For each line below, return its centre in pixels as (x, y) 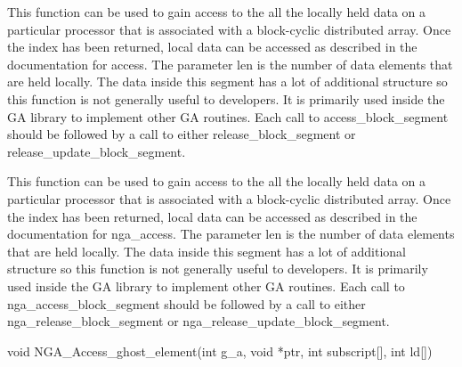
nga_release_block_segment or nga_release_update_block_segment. (199, 321)
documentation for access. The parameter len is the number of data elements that (230, 64)
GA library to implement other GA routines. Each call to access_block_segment (228, 116)
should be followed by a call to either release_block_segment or (182, 134)
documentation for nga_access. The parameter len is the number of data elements (231, 234)
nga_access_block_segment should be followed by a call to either (186, 303)
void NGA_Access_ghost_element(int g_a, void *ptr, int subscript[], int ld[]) (220, 351)
